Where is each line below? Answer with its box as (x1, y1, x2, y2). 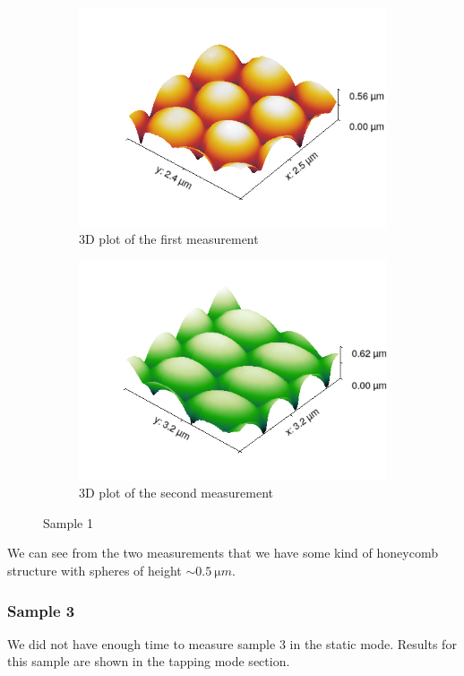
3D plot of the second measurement (79, 483, 273, 502)
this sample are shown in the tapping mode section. (7, 652, 290, 671)
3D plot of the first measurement (79, 230, 259, 248)
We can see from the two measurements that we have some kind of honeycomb (7, 543, 438, 562)
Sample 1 (43, 513, 93, 532)
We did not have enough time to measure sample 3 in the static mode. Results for (7, 634, 457, 653)
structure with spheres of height (7, 561, 182, 580)
